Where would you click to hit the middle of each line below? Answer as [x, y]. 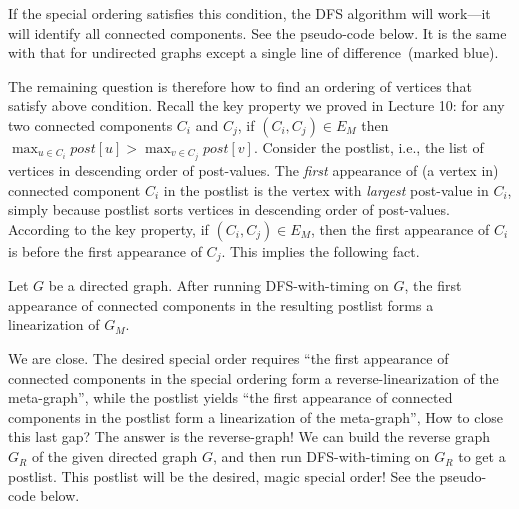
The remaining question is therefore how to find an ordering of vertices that [240, 85]
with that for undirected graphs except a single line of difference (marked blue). [253, 52]
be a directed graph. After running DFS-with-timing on [218, 285]
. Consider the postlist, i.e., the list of [368, 146]
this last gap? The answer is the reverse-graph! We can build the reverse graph [249, 436]
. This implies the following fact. [320, 250]
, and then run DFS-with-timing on [321, 456]
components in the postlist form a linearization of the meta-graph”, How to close [256, 416]
